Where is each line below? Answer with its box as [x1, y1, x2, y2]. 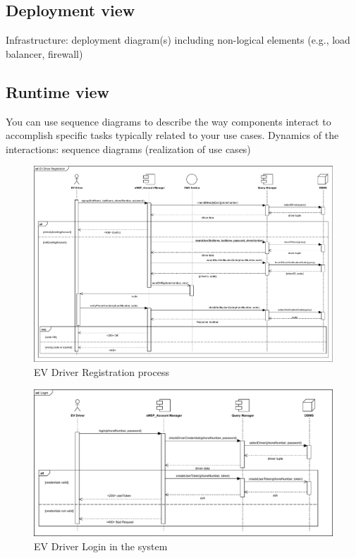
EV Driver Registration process [34, 365, 169, 380]
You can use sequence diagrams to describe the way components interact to [6, 114, 331, 128]
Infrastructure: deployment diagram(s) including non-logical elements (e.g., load [6, 32, 350, 47]
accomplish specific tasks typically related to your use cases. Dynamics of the [6, 128, 339, 142]
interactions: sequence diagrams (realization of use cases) [6, 141, 251, 156]
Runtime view [6, 80, 109, 102]
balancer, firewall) [6, 46, 83, 61]
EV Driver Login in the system [34, 538, 168, 553]
